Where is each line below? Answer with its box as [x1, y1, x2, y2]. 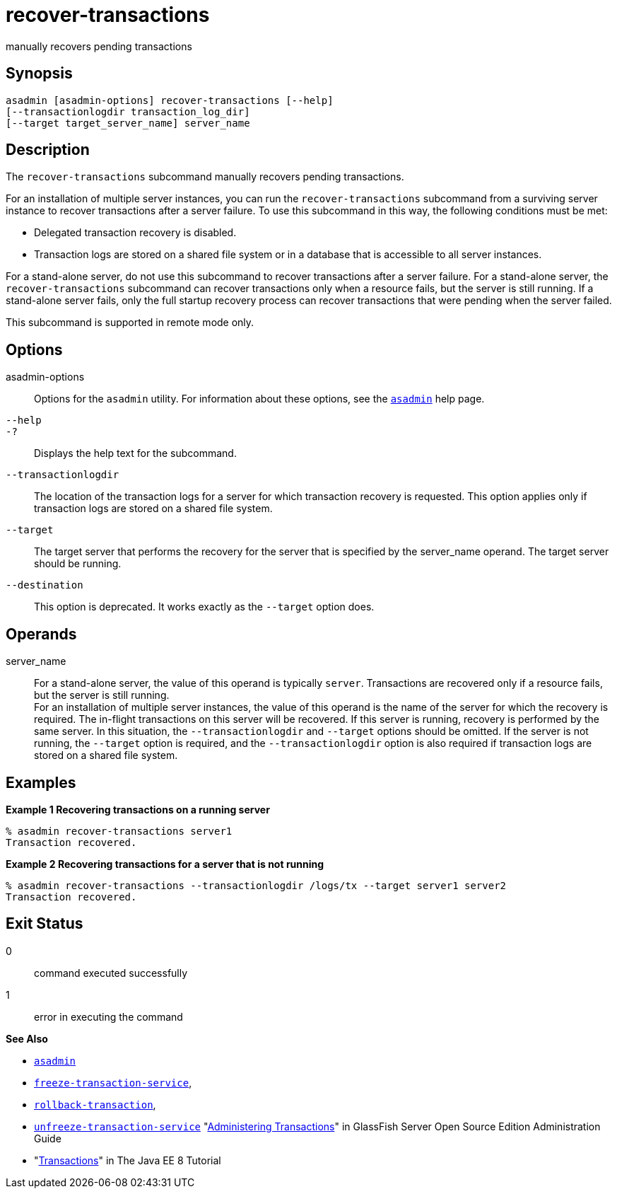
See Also [6, 1032, 48, 1045]
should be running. [34, 557, 122, 570]
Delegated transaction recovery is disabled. [34, 226, 237, 239]
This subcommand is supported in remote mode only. [6, 316, 254, 329]
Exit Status [6, 915, 83, 933]
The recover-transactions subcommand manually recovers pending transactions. [6, 170, 404, 183]
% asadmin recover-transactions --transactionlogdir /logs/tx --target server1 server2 [6, 879, 507, 891]
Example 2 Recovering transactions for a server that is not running [6, 857, 324, 870]
